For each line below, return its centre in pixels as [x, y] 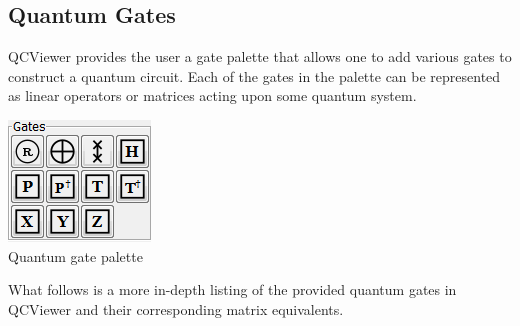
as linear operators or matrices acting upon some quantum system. [212, 95]
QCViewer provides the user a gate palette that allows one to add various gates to [260, 56]
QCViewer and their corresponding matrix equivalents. [176, 308]
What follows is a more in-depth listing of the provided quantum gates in [232, 289]
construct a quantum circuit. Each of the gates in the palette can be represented [254, 75]
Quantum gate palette [75, 255]
